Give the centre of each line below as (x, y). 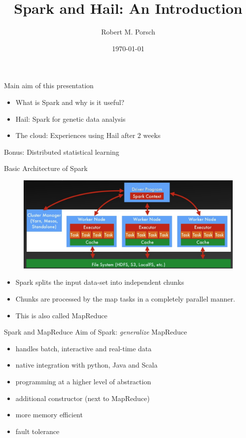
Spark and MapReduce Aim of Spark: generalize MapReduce (96, 332)
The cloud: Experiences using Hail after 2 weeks (88, 135)
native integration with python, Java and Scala (87, 365)
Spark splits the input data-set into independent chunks (100, 282)
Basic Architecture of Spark (46, 168)
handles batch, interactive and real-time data (84, 348)
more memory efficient (49, 415)
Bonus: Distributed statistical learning (62, 152)
